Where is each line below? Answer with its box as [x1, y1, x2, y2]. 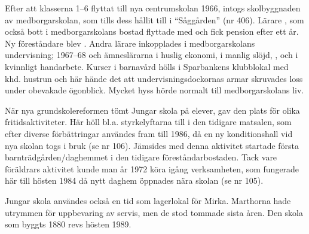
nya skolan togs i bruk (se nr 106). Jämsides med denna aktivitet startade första [5, 139, 299, 151]
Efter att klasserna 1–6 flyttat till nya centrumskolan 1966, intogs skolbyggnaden [5, 2, 301, 14]
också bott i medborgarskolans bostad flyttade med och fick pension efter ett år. [5, 25, 299, 38]
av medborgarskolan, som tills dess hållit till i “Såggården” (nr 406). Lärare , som [5, 13, 304, 26]
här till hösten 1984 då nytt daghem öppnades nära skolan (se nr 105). [5, 174, 264, 187]
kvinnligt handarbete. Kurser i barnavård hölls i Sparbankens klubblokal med [5, 60, 289, 72]
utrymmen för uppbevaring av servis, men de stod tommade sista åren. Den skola [5, 206, 303, 218]
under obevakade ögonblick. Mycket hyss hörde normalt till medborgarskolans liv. [5, 84, 304, 96]
